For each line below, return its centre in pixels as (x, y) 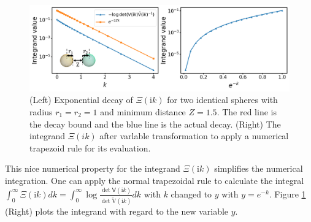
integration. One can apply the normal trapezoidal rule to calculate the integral (155, 180)
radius (41, 111)
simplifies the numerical (259, 168)
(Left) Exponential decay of (81, 100)
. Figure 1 (287, 193)
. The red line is (247, 111)
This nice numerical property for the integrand (93, 168)
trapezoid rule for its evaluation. (90, 147)
